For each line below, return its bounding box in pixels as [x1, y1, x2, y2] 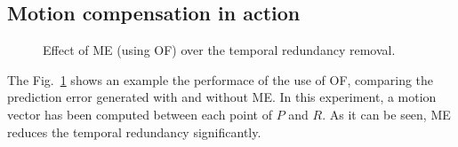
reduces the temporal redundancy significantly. [7, 122, 261, 141]
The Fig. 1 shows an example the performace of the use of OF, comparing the [7, 70, 434, 89]
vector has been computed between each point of [7, 104, 272, 123]
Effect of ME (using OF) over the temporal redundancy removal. [43, 41, 396, 59]
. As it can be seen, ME [322, 104, 451, 123]
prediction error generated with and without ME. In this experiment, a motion [7, 88, 437, 106]
